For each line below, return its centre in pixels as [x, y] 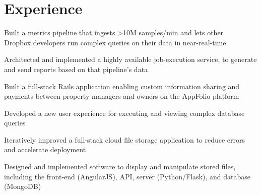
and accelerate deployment [45, 149]
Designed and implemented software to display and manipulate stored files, [120, 167]
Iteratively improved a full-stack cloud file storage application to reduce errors [125, 139]
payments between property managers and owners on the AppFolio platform [122, 96]
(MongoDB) [23, 186]
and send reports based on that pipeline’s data [76, 69]
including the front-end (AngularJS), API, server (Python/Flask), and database [127, 176]
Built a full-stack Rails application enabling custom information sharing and [122, 86]
